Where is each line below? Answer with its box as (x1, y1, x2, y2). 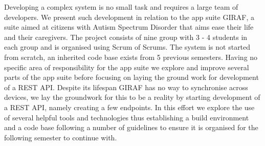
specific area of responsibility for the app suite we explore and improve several (4, 61, 249, 72)
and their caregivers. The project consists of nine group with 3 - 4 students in (4, 31, 248, 42)
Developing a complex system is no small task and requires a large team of (4, 2, 238, 12)
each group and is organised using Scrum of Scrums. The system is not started (4, 41, 251, 52)
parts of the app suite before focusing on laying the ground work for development (4, 72, 259, 82)
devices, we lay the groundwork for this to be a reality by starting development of (4, 92, 260, 102)
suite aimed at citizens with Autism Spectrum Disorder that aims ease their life (4, 22, 254, 32)
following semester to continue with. (4, 132, 117, 142)
